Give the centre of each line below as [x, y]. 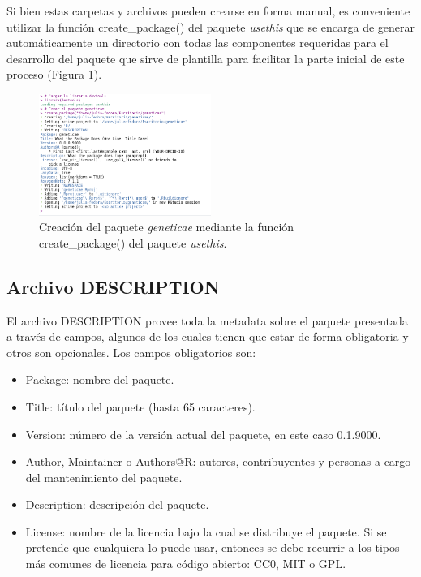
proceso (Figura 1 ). [54, 74]
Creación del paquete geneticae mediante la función [167, 227]
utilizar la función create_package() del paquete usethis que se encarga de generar [211, 26]
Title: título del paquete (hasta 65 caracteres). [140, 406]
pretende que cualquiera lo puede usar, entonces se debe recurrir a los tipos [213, 547]
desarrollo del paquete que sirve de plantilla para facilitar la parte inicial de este [206, 58]
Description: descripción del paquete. [117, 504]
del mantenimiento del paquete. [104, 477]
